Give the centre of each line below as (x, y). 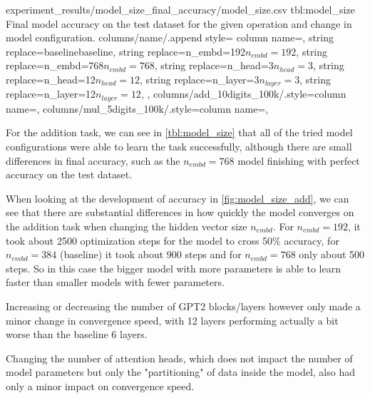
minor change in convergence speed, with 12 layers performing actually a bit (172, 320)
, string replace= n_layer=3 (200, 79)
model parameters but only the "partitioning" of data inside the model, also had (180, 372)
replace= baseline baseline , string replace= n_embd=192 (126, 51)
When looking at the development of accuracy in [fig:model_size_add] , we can (178, 198)
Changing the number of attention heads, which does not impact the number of (179, 358)
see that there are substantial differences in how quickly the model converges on (180, 212)
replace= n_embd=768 (55, 65)
